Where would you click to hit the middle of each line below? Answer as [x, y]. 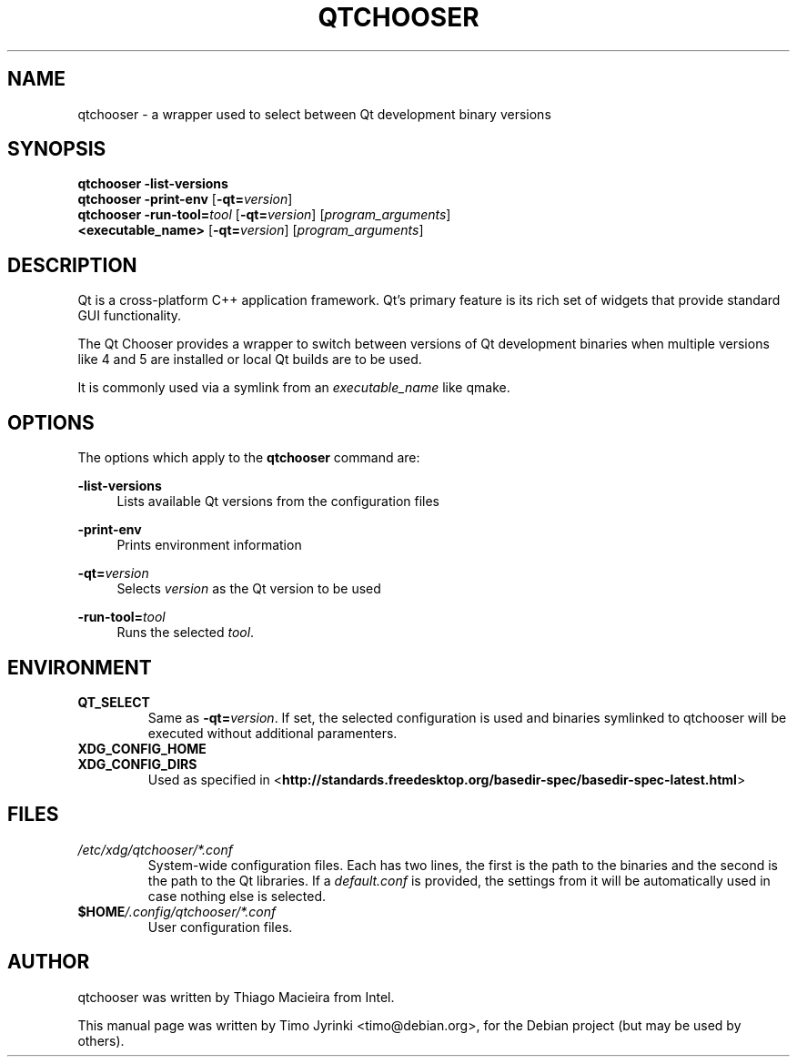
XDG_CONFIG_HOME [142, 748]
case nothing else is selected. [237, 896]
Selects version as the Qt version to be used [249, 589]
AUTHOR [49, 962]
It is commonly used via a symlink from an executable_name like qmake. [294, 388]
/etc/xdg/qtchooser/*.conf [155, 849]
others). [101, 1040]
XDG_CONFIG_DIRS [137, 764]
